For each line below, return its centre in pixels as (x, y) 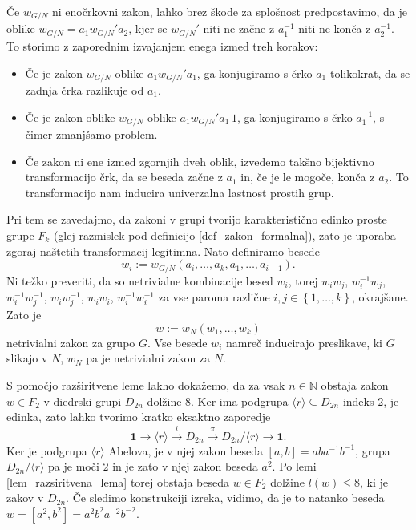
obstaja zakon (355, 385)
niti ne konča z (335, 28)
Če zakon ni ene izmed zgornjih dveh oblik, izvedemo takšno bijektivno (200, 161)
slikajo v (27, 358)
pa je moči (74, 466)
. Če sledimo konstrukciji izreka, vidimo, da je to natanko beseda (225, 498)
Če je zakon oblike (70, 117)
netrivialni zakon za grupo (71, 342)
